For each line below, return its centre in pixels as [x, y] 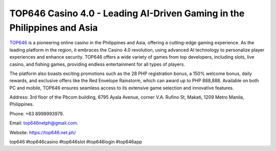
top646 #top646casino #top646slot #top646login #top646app [76, 142]
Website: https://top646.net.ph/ [43, 132]
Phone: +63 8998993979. [37, 114]
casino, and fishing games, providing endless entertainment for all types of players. [97, 64]
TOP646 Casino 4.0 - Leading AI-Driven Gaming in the [127, 13]
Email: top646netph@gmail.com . [44, 123]
